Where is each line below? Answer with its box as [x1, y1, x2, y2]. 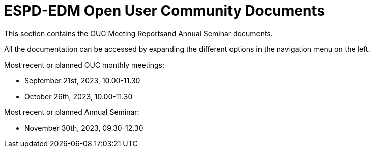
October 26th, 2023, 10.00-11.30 [24, 92, 133, 101]
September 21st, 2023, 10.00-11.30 [24, 76, 140, 85]
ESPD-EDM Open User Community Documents [4, 2, 325, 19]
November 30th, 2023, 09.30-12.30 [24, 123, 143, 132]
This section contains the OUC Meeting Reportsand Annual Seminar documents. [4, 28, 273, 38]
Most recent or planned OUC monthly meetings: [4, 60, 164, 69]
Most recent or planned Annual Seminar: [4, 107, 139, 116]
